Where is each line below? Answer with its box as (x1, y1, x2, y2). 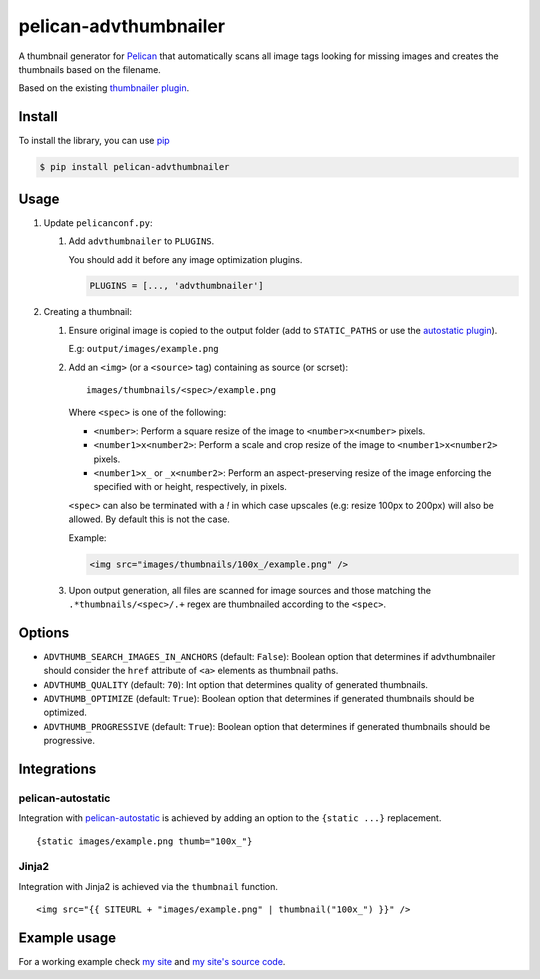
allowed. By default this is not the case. (68, 513, 230, 525)
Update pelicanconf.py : (43, 216, 154, 229)
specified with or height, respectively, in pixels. (93, 481, 287, 493)
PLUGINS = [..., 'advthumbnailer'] (89, 280, 264, 292)
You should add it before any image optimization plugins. (68, 253, 303, 265)
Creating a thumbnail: (43, 306, 132, 318)
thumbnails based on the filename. (18, 63, 162, 75)
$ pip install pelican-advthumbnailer (39, 161, 230, 173)
